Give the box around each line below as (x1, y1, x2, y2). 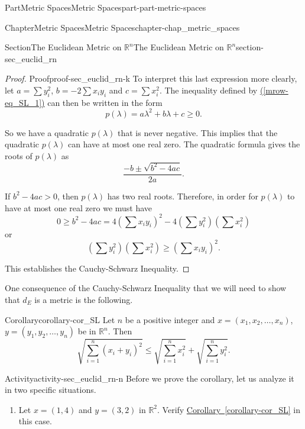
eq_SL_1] (5, 96, 42, 108)
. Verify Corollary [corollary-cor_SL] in (157, 403, 301, 415)
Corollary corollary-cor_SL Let (5, 313, 115, 325)
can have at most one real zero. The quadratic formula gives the (68, 138, 300, 150)
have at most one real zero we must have (5, 201, 152, 214)
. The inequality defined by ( (159, 83, 264, 96)
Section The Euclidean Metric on (5, 41, 122, 53)
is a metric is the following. (34, 293, 133, 305)
